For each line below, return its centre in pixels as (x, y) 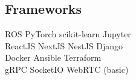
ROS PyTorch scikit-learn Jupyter (68, 34)
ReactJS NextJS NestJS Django (64, 45)
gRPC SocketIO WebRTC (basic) (67, 69)
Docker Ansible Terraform (53, 57)
